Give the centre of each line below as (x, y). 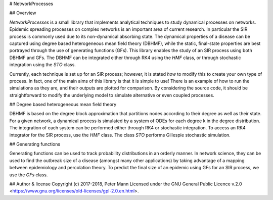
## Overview (23, 13)
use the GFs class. (29, 175)
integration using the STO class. (42, 65)
